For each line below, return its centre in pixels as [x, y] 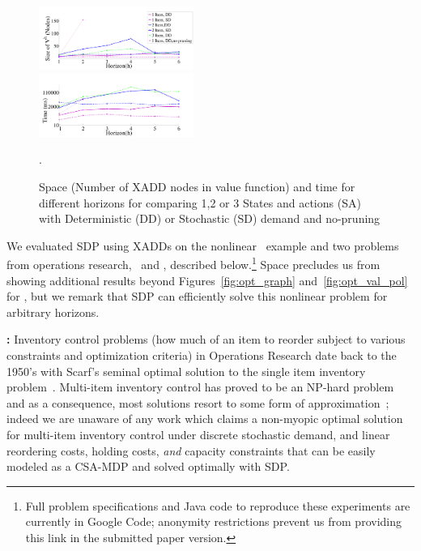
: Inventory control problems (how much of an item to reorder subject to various [206, 339]
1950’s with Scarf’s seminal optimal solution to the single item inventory [186, 371]
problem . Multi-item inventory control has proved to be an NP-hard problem [200, 387]
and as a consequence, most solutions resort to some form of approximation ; [198, 402]
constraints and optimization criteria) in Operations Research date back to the [202, 355]
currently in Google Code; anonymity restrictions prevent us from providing [213, 521]
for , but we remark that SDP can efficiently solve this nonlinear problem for [197, 296]
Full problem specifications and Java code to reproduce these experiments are [218, 505]
